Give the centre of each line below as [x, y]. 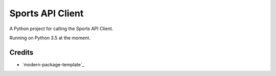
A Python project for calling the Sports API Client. [61, 29]
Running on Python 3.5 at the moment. [50, 38]
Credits [21, 52]
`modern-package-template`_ [53, 64]
